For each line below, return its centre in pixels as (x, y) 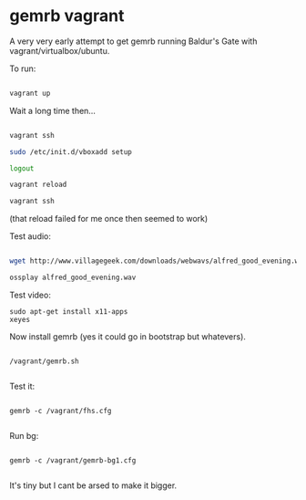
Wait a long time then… (52, 110)
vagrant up (30, 93)
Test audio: (31, 236)
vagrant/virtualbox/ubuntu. (60, 50)
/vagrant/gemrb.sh (44, 361)
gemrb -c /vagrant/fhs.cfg (61, 411)
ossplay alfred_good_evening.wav (73, 278)
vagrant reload (38, 185)
